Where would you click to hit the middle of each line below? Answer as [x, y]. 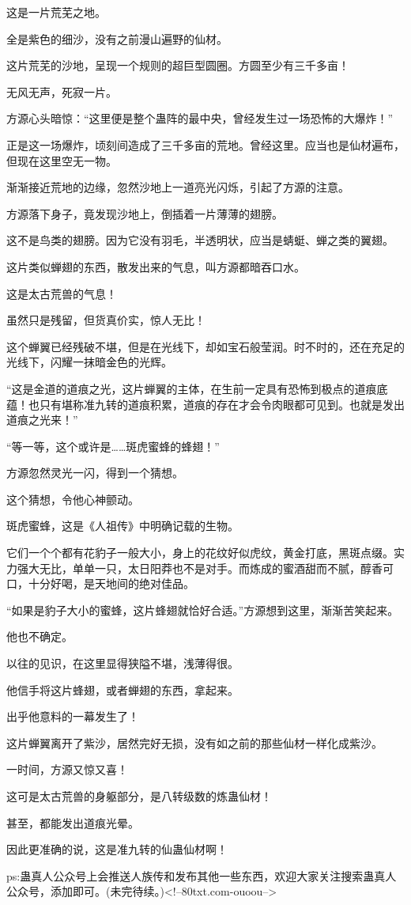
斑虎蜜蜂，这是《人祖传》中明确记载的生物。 [123, 526]
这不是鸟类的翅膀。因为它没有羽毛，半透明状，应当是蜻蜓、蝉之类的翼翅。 [200, 240]
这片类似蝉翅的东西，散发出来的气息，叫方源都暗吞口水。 [156, 266]
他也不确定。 [40, 636]
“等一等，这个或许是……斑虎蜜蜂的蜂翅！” [113, 446]
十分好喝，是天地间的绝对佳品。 [111, 583]
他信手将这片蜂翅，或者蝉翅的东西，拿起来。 [123, 689]
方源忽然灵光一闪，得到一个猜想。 [95, 473]
